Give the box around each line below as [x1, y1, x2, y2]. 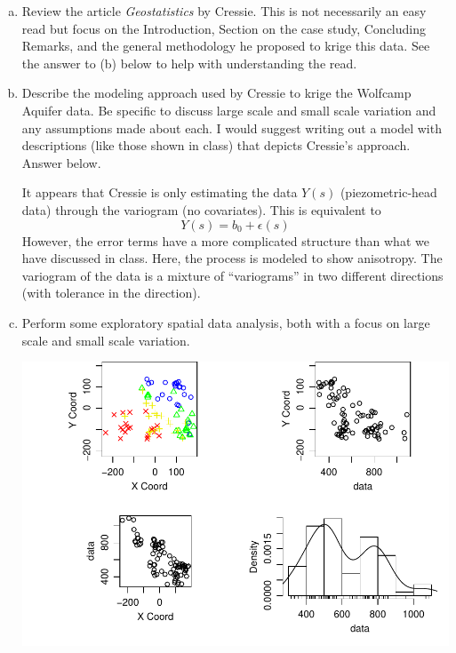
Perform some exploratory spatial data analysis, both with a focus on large [21, 313, 430, 331]
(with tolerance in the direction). [21, 283, 201, 302]
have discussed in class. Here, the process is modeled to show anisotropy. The [21, 249, 443, 267]
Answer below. [21, 153, 101, 171]
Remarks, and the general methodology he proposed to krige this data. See [21, 36, 430, 55]
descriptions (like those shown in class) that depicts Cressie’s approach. [21, 136, 411, 155]
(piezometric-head [340, 183, 437, 202]
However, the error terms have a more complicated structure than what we [21, 231, 429, 250]
